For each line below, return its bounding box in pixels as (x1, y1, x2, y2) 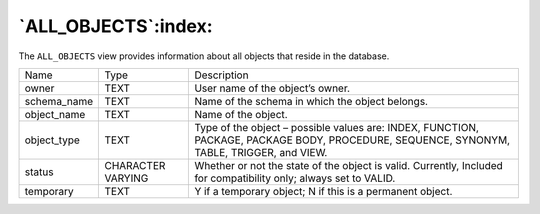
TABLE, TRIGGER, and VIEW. (194, 145, 328, 159)
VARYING (104, 171, 149, 185)
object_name (24, 107, 86, 121)
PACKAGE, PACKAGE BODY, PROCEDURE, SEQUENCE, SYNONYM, (194, 133, 510, 147)
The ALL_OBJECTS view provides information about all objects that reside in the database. (18, 50, 390, 62)
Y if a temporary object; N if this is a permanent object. (194, 184, 453, 198)
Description (194, 68, 249, 82)
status (24, 165, 54, 179)
